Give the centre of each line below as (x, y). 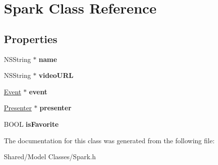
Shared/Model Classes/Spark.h (50, 157)
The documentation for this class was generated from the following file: (109, 140)
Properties (31, 38)
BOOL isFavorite (31, 124)
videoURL (56, 75)
